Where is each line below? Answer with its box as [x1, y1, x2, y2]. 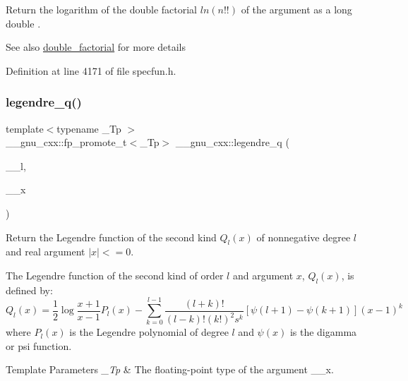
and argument [232, 267, 294, 282]
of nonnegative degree [256, 229, 351, 244]
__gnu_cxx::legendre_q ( [175, 135, 289, 150]
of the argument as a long [241, 2, 352, 16]
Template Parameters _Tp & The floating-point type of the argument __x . [6, 362, 334, 377]
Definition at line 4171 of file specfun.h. [6, 63, 176, 78]
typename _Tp [56, 121, 121, 135]
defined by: [6, 282, 53, 297]
